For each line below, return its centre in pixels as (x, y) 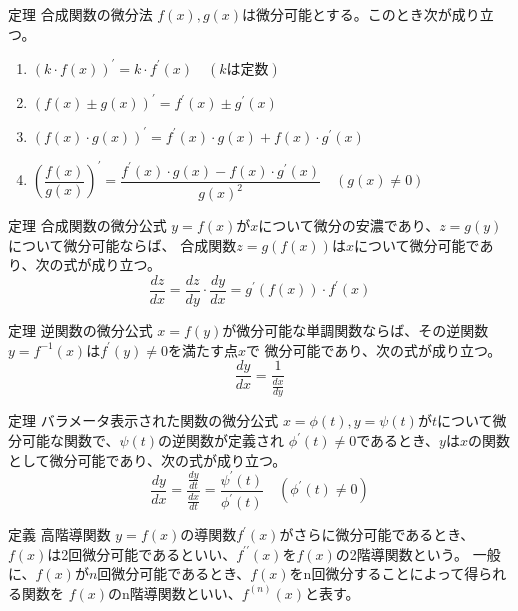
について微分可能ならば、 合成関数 (122, 244)
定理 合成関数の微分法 (80, 14)
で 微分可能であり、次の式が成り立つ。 (373, 349)
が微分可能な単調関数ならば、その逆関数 (355, 329)
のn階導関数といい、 (175, 592)
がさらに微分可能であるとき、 (377, 534)
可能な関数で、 (70, 440)
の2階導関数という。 (401, 553)
